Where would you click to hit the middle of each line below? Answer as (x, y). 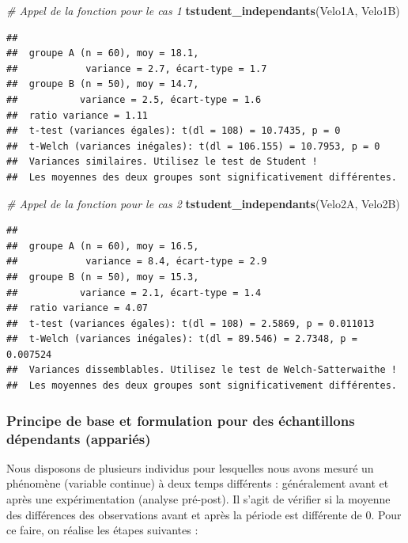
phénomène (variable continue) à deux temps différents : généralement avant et (198, 483)
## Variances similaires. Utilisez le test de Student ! (162, 162)
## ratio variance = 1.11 (77, 115)
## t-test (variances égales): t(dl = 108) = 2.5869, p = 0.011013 (191, 323)
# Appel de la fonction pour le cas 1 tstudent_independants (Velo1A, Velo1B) (203, 10)
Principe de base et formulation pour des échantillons (181, 420)
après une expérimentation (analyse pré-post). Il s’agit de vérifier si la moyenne (198, 498)
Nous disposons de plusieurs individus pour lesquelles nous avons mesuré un (190, 467)
